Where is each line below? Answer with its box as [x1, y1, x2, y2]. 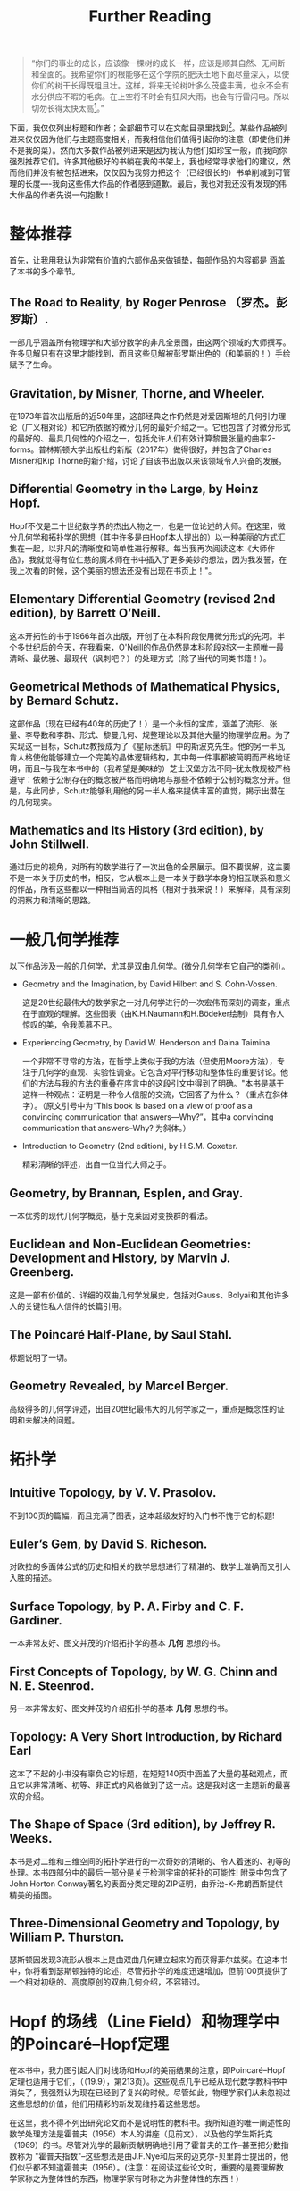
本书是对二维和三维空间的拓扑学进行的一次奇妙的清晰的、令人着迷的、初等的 [9, 1856, 291, 1867]
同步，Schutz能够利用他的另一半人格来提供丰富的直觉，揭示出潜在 [39, 785, 286, 796]
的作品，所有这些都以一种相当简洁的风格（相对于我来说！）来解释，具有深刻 [9, 884, 291, 894]
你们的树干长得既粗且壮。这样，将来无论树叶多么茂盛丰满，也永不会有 [30, 80, 290, 91]
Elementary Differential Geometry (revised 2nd [9, 592, 276, 607]
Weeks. [9, 1831, 53, 1846]
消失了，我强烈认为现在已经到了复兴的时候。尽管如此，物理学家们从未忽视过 [9, 2087, 291, 2098]
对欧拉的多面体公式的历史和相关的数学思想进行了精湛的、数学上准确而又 [9, 1561, 275, 1572]
